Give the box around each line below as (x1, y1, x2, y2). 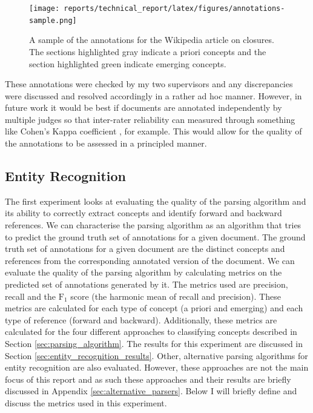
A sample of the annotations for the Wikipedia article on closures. (29, 33, 274, 46)
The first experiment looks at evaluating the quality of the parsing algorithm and (5, 194, 306, 207)
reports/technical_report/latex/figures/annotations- (64, 4, 285, 13)
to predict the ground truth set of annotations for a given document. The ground (5, 230, 306, 243)
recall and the (5, 289, 56, 302)
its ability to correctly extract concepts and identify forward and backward (5, 206, 282, 219)
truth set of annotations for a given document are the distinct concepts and (5, 242, 285, 255)
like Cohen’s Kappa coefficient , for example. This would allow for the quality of (5, 125, 302, 137)
